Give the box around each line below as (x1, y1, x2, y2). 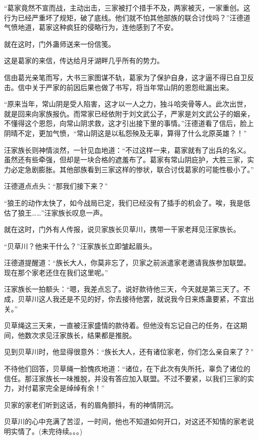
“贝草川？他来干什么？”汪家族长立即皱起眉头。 (4, 240, 157, 251)
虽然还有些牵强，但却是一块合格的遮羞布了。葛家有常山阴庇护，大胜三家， (4, 154, 247, 165)
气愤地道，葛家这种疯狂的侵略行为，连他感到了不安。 (4, 22, 178, 32)
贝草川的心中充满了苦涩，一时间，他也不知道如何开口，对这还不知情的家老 (4, 416, 247, 427)
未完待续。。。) (41, 426, 82, 436)
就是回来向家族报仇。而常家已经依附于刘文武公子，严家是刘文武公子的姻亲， (4, 108, 254, 118)
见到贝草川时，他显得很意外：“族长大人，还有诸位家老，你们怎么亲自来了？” (4, 346, 254, 357)
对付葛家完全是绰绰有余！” (17, 383, 105, 393)
